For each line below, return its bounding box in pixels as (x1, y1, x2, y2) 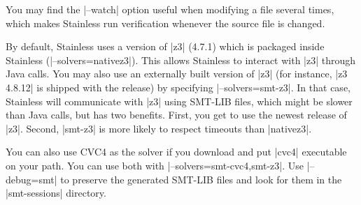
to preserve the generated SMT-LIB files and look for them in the (60, 172, 342, 186)
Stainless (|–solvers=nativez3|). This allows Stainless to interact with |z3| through (6, 52, 356, 67)
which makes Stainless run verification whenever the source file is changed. (6, 15, 325, 30)
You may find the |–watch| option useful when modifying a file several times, (6, 2, 334, 16)
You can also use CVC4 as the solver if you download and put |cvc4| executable (6, 144, 347, 159)
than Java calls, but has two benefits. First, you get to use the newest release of (6, 107, 347, 122)
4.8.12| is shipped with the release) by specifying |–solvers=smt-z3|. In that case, (6, 79, 351, 94)
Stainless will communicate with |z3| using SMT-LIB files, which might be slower (6, 93, 353, 108)
